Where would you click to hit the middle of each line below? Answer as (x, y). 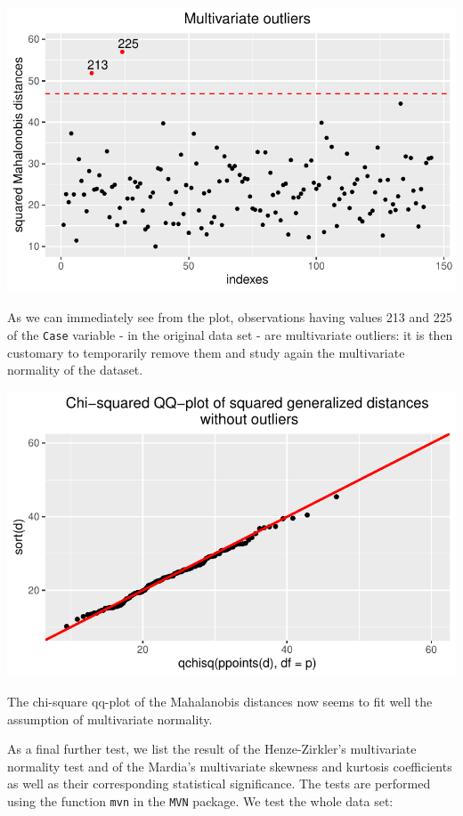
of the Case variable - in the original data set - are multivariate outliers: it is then (230, 334)
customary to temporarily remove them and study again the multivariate (206, 352)
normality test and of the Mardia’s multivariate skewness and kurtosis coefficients (230, 766)
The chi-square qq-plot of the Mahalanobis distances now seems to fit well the (220, 702)
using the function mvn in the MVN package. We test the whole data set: (200, 801)
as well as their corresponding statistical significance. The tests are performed (219, 784)
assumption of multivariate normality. (110, 719)
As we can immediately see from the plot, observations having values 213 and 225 (230, 317)
